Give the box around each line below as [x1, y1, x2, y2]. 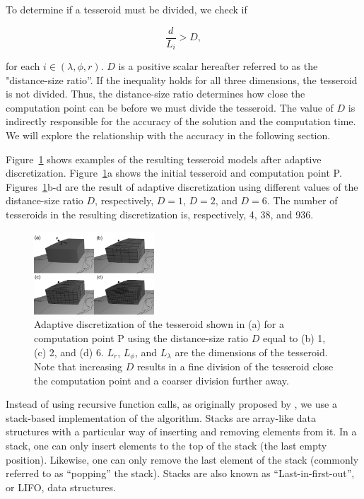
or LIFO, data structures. [6, 479, 116, 494]
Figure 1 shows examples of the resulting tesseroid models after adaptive [6, 151, 322, 166]
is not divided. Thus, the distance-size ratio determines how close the [6, 86, 305, 101]
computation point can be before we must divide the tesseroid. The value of [6, 100, 334, 115]
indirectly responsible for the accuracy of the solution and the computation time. [6, 114, 356, 129]
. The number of [266, 193, 338, 208]
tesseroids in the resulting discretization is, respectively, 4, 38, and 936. [6, 207, 314, 222]
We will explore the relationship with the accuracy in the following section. [6, 128, 331, 143]
